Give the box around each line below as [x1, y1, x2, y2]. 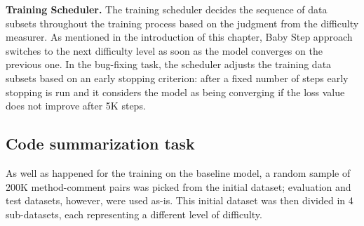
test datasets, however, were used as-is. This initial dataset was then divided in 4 [6, 193, 353, 208]
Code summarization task [6, 133, 195, 154]
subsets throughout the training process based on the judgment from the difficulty [6, 15, 359, 30]
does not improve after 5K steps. [6, 98, 146, 113]
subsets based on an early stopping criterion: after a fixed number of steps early [6, 70, 349, 85]
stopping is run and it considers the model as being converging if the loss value [6, 84, 345, 99]
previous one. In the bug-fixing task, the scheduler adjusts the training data [6, 57, 332, 72]
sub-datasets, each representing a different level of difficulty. [6, 206, 262, 221]
